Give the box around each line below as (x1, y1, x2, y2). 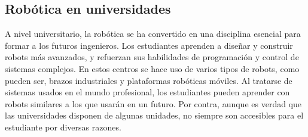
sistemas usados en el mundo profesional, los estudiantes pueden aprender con (5, 86, 290, 98)
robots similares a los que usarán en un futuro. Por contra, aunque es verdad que (5, 97, 302, 110)
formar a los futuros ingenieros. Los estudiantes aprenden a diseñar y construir (5, 39, 293, 51)
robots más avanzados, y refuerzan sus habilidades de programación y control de (5, 51, 299, 63)
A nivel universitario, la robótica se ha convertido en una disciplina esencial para (5, 27, 301, 40)
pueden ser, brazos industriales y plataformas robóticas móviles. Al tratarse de (5, 74, 292, 86)
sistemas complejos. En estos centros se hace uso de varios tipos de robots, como (5, 62, 300, 74)
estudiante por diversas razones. (5, 120, 121, 133)
